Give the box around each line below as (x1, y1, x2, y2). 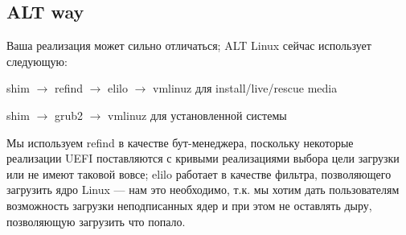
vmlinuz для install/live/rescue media (153, 80, 338, 97)
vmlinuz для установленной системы (108, 106, 287, 123)
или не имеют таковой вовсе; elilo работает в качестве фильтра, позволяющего (6, 165, 392, 182)
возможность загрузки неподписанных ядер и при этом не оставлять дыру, (6, 196, 372, 213)
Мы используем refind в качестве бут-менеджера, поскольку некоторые (6, 134, 354, 150)
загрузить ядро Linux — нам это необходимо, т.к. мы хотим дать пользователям (6, 181, 400, 198)
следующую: (6, 52, 68, 69)
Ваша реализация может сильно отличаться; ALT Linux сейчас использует (6, 37, 371, 54)
